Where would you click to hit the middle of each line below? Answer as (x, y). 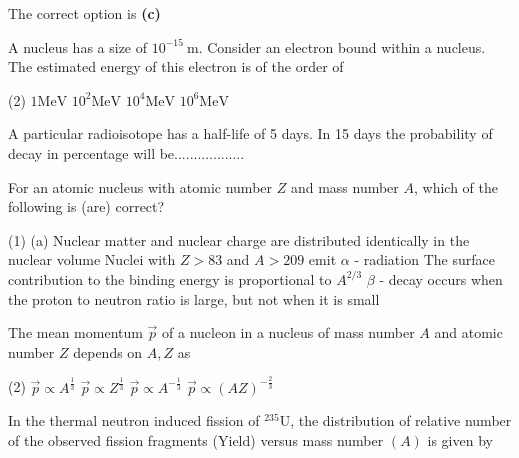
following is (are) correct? (86, 206)
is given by (460, 439)
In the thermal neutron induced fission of (134, 420)
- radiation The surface (424, 259)
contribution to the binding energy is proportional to (170, 278)
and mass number (344, 186)
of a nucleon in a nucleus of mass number (288, 332)
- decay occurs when (441, 278)
